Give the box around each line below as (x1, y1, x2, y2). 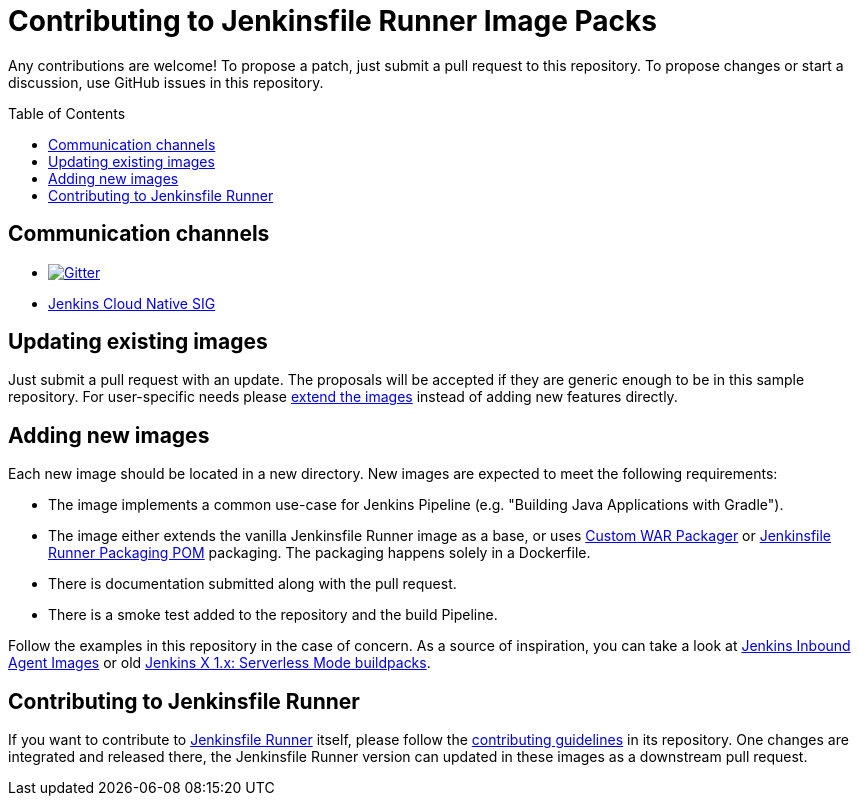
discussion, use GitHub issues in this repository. (8, 73, 324, 91)
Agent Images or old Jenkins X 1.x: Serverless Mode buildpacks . (8, 654, 431, 672)
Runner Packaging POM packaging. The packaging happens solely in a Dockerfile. (48, 544, 591, 562)
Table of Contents (8, 104, 126, 122)
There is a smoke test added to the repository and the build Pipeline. (48, 606, 498, 624)
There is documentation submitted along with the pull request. (48, 575, 457, 593)
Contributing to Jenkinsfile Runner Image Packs (8, 4, 657, 38)
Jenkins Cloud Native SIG (48, 294, 216, 312)
